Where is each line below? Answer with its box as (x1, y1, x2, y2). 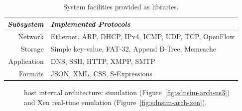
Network (18, 31, 44, 42)
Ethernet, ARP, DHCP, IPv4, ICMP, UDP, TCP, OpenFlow (50, 31, 235, 42)
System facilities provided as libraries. (63, 1, 179, 11)
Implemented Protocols (50, 18, 130, 29)
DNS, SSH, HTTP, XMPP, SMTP (50, 56, 155, 66)
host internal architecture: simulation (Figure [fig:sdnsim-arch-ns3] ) (24, 87, 230, 98)
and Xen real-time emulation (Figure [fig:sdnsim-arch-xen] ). (24, 97, 207, 107)
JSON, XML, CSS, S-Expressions (50, 68, 152, 78)
